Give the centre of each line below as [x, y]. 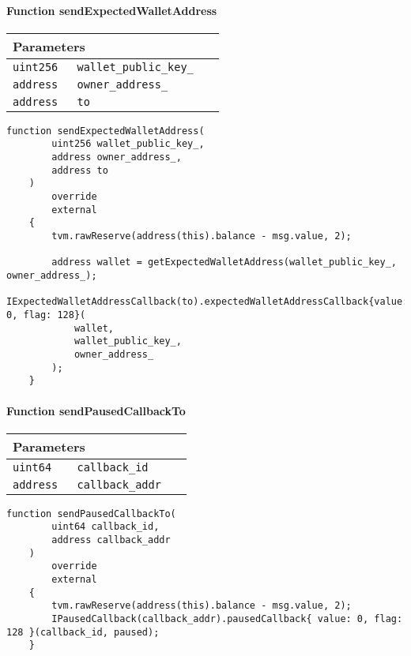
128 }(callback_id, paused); [83, 632]
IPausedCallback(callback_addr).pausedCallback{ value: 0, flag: [227, 619]
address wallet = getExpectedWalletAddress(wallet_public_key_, [224, 262]
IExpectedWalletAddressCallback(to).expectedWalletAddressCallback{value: [207, 302]
